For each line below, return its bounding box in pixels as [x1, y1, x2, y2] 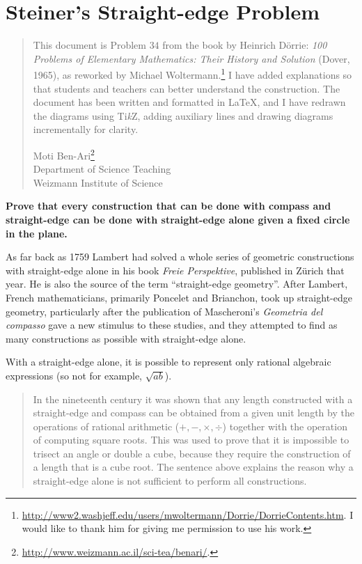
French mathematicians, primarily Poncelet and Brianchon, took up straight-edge [6, 290, 352, 304]
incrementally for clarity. [33, 122, 139, 136]
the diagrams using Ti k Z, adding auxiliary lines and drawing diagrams [33, 108, 333, 123]
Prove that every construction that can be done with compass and [6, 198, 331, 213]
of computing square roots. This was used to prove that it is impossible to [33, 432, 349, 447]
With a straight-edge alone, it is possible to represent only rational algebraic [6, 354, 331, 369]
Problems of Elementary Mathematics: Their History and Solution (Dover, [33, 51, 350, 65]
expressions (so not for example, [6, 368, 142, 382]
